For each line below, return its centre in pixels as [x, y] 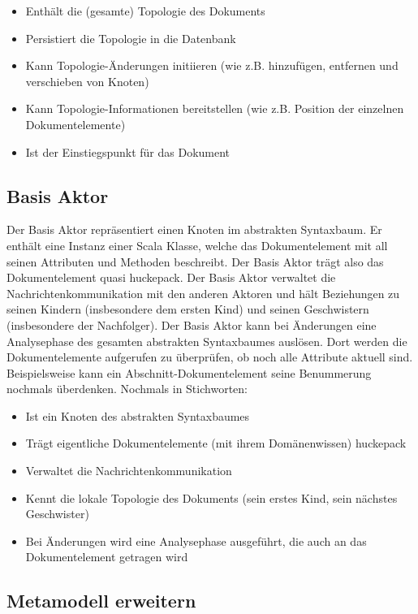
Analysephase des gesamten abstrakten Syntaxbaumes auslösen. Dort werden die [207, 341]
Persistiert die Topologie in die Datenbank [131, 38]
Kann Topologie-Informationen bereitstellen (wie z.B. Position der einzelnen [215, 108]
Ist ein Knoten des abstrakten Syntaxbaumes [138, 415]
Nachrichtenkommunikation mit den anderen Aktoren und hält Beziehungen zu [203, 293]
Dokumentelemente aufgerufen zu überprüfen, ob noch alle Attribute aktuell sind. [210, 357]
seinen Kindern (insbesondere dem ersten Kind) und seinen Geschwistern [188, 309]
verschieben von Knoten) [87, 81]
